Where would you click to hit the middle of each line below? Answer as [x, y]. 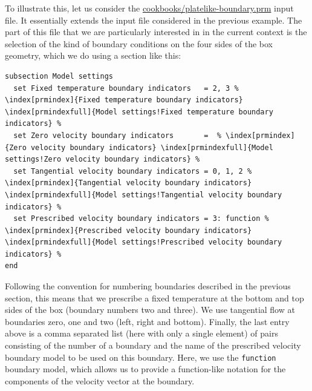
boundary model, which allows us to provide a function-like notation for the [145, 369]
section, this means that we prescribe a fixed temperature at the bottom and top [154, 297]
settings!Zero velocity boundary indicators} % [102, 159]
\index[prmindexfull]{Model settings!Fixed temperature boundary [139, 112]
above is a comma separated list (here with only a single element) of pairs [141, 333]
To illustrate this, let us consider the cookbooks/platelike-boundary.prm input [149, 8]
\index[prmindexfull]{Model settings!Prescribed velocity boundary [144, 242]
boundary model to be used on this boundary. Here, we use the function [141, 357]
